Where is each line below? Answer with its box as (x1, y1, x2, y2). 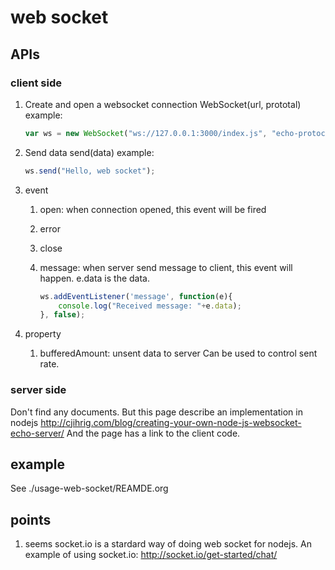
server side (10, 383, 67, 397)
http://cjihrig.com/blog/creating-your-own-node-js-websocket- (40, 416, 302, 428)
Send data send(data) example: (24, 146, 155, 158)
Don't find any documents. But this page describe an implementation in (10, 406, 303, 418)
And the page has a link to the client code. (66, 427, 241, 439)
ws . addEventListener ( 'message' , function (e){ (39, 291, 233, 301)
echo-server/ (10, 427, 65, 439)
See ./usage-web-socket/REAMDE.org (10, 482, 169, 495)
